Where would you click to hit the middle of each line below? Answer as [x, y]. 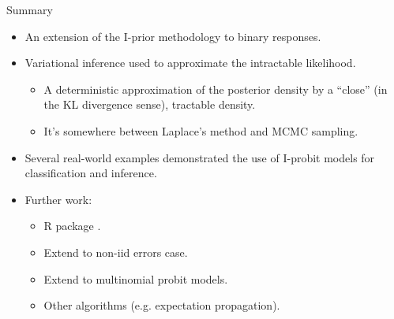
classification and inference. [91, 173]
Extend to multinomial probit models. [136, 278]
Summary [30, 9]
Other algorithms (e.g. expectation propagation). [162, 305]
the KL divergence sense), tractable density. [150, 104]
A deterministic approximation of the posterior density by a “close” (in [216, 89]
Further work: [58, 199]
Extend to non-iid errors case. [116, 252]
